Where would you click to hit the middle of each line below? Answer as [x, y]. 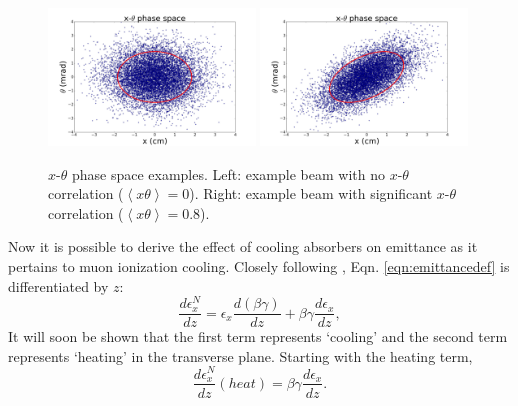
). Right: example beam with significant [311, 193]
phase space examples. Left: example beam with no [228, 173]
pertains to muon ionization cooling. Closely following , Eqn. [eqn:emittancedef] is [259, 265]
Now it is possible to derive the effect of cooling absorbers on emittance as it [243, 246]
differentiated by [58, 285]
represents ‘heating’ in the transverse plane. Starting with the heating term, [240, 355]
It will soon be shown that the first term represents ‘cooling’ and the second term [258, 336]
